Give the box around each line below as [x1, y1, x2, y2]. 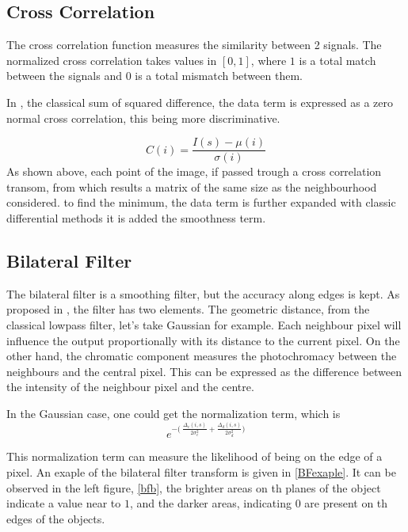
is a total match [299, 51, 376, 68]
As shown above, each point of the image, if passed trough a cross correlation [6, 163, 382, 180]
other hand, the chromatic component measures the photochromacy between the [6, 348, 397, 364]
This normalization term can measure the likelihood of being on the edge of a [6, 448, 383, 465]
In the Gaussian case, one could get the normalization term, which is [6, 405, 341, 421]
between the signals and [6, 67, 122, 84]
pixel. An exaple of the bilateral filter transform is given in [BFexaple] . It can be [6, 463, 396, 480]
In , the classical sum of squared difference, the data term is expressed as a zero [6, 93, 393, 110]
